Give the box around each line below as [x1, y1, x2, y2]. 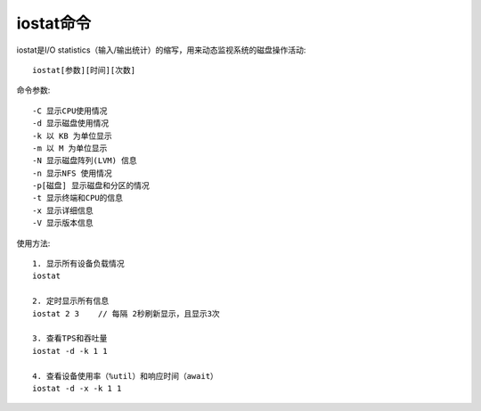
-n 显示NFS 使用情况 [32, 168, 113, 178]
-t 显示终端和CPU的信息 [32, 193, 124, 203]
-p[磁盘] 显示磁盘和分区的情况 [32, 181, 151, 191]
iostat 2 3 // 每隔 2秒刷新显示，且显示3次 [32, 308, 220, 318]
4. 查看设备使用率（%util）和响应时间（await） [32, 371, 218, 381]
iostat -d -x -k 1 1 [32, 383, 122, 393]
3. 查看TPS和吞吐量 [32, 333, 108, 343]
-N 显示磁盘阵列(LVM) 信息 [32, 156, 137, 166]
